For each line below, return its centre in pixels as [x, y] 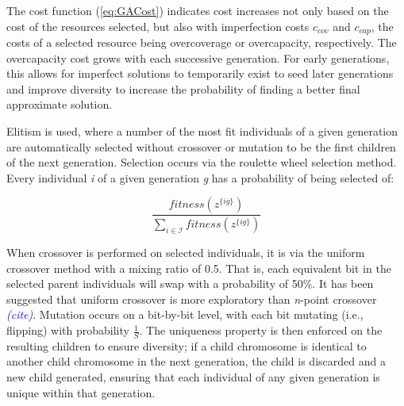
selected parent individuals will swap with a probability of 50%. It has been [190, 283]
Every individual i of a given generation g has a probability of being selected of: [200, 177]
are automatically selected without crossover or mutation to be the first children [201, 146]
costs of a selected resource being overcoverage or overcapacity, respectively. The [202, 42]
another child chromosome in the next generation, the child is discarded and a [196, 361]
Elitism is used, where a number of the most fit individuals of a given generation [202, 131]
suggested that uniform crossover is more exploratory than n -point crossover [192, 299]
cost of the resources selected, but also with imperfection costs [158, 26]
